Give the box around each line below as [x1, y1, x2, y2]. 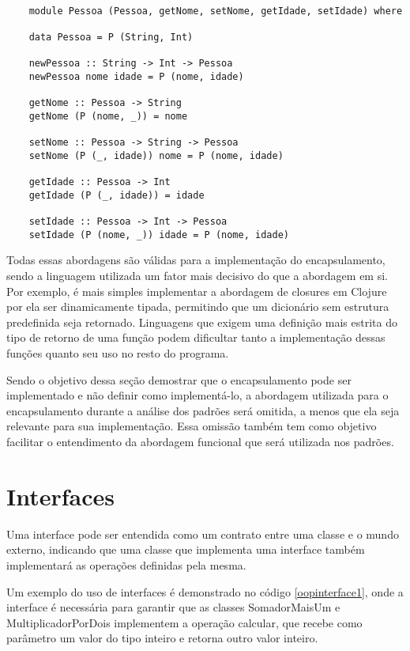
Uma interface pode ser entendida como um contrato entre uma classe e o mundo [6, 525, 399, 542]
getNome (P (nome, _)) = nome [28, 110, 188, 122]
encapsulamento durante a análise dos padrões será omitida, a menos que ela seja [6, 402, 400, 418]
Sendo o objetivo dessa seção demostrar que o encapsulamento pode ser [6, 371, 352, 388]
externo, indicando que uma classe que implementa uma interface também [6, 541, 365, 558]
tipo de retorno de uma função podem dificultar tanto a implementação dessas [6, 329, 386, 346]
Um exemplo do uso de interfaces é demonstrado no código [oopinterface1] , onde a [6, 583, 404, 600]
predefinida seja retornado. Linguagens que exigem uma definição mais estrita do [6, 313, 397, 330]
